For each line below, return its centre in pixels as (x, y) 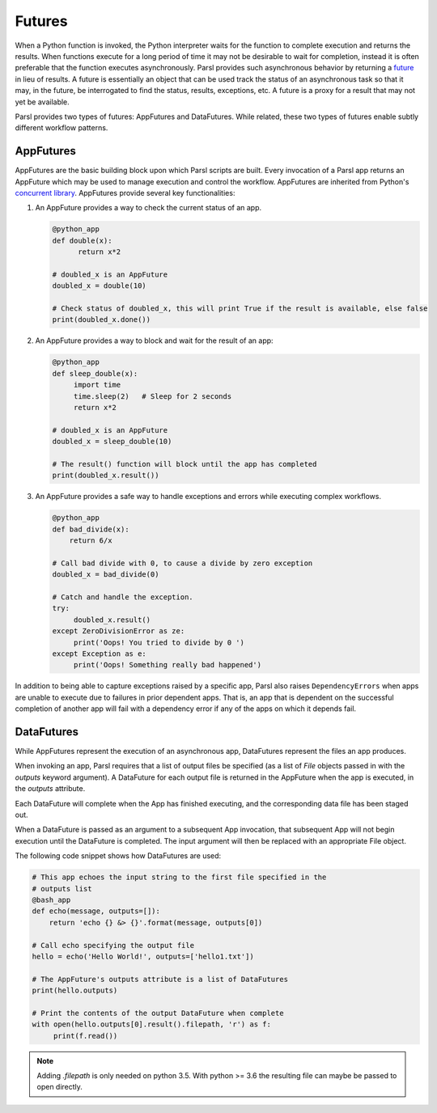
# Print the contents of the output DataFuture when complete (158, 1013)
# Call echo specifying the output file (113, 945)
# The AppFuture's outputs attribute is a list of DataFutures (160, 979)
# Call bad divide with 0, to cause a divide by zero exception (182, 563)
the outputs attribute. (50, 789)
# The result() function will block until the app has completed (185, 464)
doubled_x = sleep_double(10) (112, 442)
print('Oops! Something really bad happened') (168, 665)
